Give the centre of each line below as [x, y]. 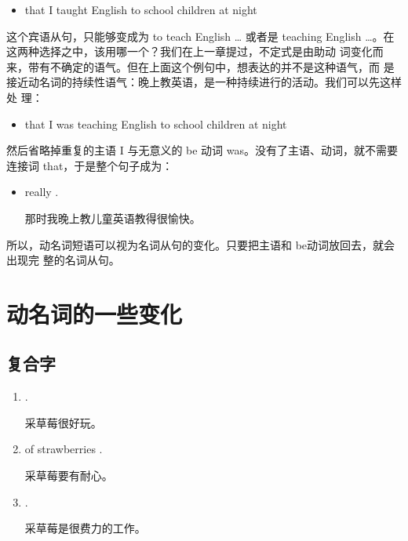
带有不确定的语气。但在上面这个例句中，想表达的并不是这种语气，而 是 [211, 66]
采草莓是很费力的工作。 [85, 528]
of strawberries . [64, 449]
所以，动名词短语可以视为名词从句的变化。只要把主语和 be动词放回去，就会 [201, 244]
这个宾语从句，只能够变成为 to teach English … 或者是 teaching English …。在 [200, 36]
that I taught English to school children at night [141, 9]
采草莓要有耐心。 [69, 476]
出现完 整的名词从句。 [63, 260]
